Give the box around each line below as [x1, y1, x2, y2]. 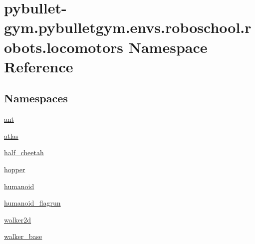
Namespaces [4, 90, 68, 106]
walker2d [4, 214, 31, 225]
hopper [4, 164, 25, 174]
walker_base [4, 231, 42, 242]
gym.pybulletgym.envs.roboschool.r [4, 17, 252, 37]
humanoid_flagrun [4, 198, 61, 208]
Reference [4, 56, 73, 76]
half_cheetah [4, 147, 44, 158]
